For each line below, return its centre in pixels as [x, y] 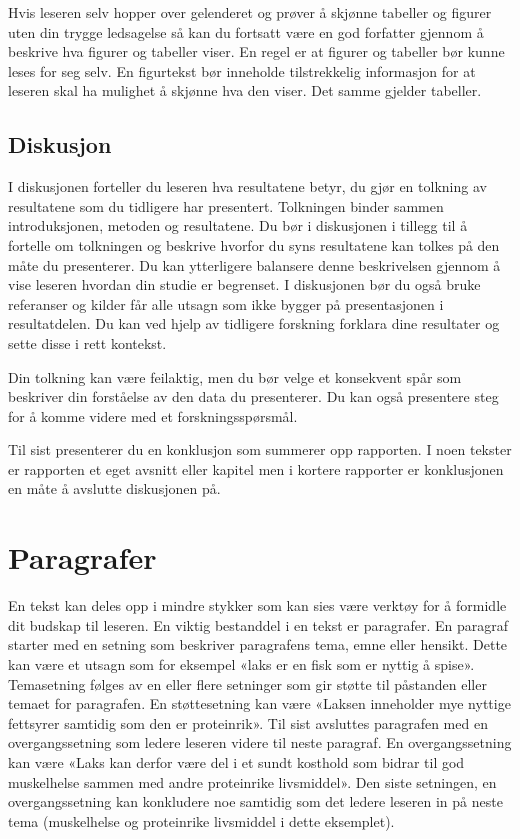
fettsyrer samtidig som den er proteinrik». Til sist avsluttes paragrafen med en [248, 722]
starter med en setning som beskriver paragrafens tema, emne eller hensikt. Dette [258, 644]
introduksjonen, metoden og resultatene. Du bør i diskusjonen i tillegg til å [238, 225]
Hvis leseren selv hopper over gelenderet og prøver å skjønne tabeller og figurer [250, 12]
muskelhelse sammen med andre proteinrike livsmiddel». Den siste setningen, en [252, 781]
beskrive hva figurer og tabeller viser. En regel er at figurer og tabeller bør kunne [256, 51]
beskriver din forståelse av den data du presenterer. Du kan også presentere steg [253, 396]
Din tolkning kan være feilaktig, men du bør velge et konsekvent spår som [235, 376]
